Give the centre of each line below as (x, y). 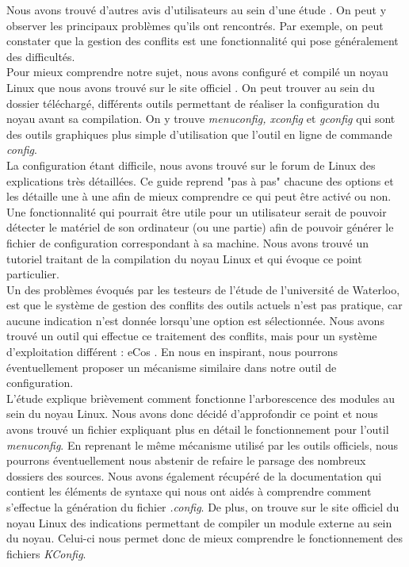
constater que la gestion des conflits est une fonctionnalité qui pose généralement (203, 41)
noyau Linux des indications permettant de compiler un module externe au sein (199, 522)
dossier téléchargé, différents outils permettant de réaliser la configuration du (193, 103)
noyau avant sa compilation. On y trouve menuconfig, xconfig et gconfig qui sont (201, 119)
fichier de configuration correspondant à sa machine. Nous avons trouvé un (188, 242)
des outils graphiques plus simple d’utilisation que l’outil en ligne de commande (199, 134)
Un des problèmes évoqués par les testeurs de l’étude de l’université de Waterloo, (203, 289)
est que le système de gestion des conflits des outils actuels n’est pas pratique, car (204, 305)
